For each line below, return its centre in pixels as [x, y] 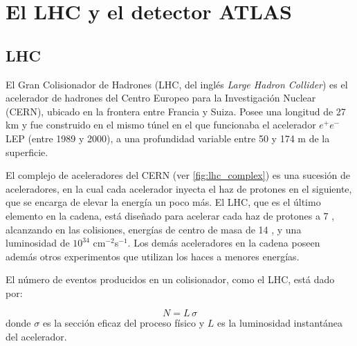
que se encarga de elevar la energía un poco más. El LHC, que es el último [163, 202]
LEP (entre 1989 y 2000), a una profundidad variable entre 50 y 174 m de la [168, 138]
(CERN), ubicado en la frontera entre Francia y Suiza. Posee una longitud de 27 [176, 111]
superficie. [27, 152]
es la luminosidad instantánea [280, 323]
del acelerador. [36, 337]
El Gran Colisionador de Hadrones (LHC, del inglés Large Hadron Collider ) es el [177, 84]
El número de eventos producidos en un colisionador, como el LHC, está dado [170, 279]
